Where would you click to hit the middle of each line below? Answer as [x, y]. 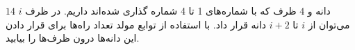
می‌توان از [329, 24]
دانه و [319, 10]
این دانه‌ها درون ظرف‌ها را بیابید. [73, 38]
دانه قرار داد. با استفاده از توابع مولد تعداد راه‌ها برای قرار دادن [136, 24]
